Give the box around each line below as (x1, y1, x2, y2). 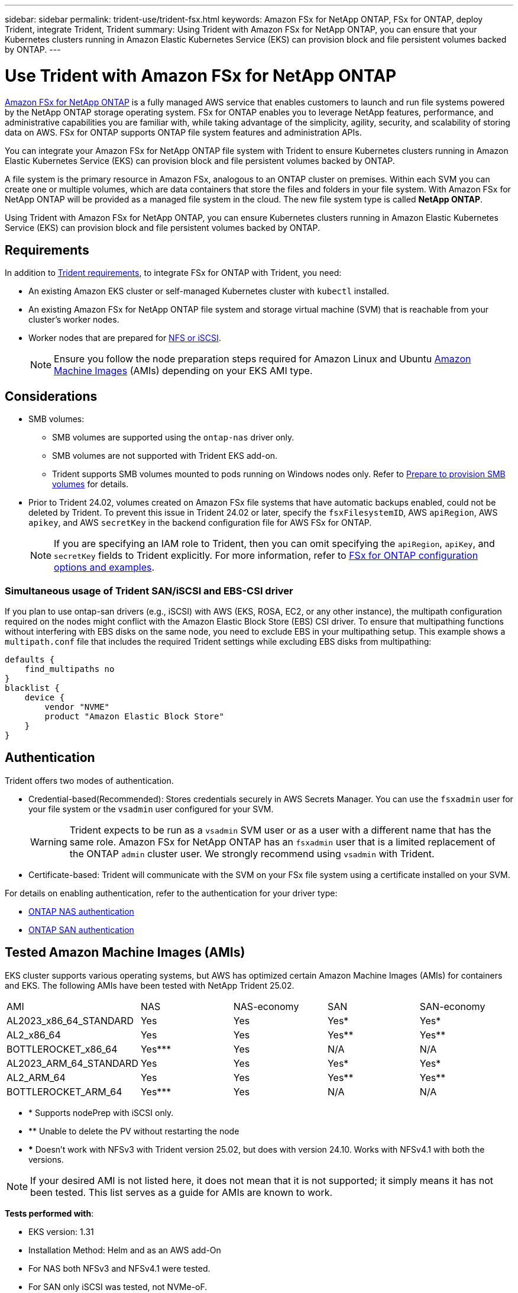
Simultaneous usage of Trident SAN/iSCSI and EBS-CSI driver (5, 584, 293, 597)
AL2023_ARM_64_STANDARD (7, 1057, 138, 1069)
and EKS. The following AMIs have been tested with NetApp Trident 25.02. (5, 980, 294, 990)
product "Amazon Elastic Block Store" (44, 711, 224, 721)
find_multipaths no (24, 664, 115, 674)
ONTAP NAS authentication (28, 906, 134, 916)
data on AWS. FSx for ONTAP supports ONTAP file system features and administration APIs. (5, 127, 362, 137)
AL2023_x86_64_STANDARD (7, 1014, 134, 1027)
